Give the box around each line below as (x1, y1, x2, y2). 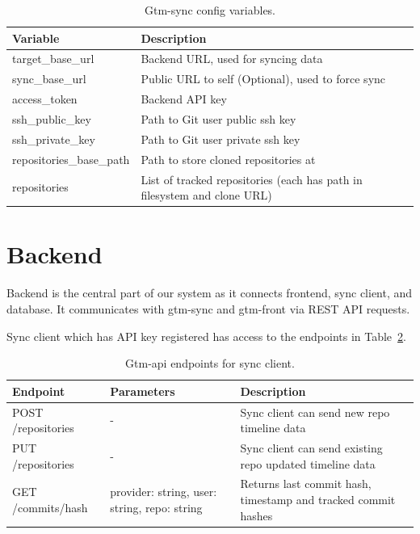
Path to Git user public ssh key (141, 110, 296, 127)
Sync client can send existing (240, 439, 383, 456)
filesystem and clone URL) (141, 187, 272, 204)
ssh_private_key (12, 130, 95, 147)
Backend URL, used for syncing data (141, 50, 323, 67)
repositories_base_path (12, 150, 130, 167)
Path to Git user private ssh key (141, 130, 300, 147)
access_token (12, 90, 78, 107)
